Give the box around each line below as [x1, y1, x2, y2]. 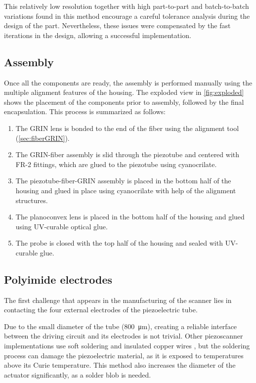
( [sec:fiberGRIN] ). [15, 132, 70, 143]
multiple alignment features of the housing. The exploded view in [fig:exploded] [4, 87, 244, 97]
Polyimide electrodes [4, 271, 113, 287]
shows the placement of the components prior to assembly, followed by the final [4, 96, 244, 107]
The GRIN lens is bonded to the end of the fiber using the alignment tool [15, 123, 239, 133]
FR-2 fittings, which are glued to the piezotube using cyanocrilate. [15, 159, 217, 169]
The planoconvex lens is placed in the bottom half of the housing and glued [15, 212, 245, 222]
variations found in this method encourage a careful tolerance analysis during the [4, 10, 250, 21]
